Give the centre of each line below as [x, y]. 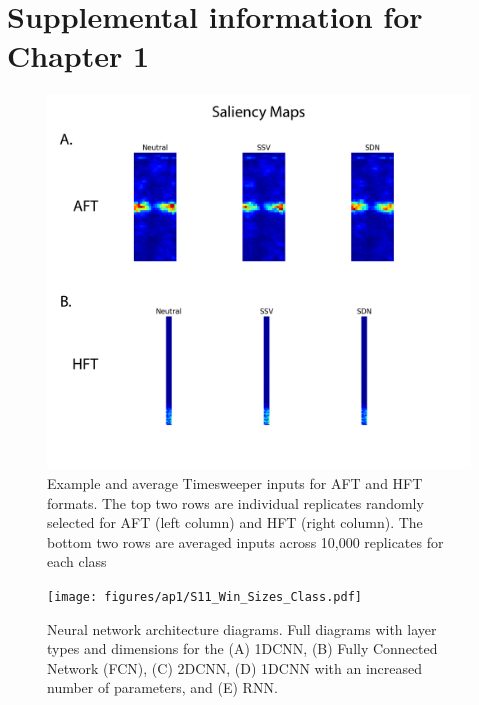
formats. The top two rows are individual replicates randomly [235, 502]
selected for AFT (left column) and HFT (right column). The [235, 522]
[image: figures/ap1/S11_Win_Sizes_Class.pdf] [204, 597]
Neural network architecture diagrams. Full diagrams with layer [242, 628]
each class [77, 561]
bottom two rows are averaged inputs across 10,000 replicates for [245, 541]
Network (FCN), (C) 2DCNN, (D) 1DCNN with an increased [235, 667]
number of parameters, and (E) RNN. [162, 687]
